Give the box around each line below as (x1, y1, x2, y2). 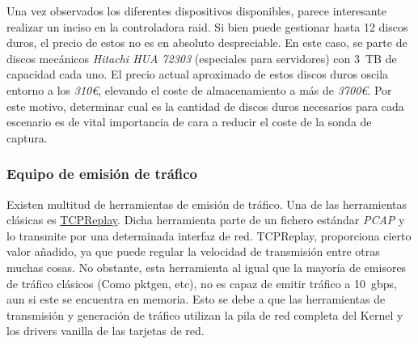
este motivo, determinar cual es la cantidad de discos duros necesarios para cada (6, 97, 404, 114)
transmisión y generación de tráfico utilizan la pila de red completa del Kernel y (6, 306, 403, 323)
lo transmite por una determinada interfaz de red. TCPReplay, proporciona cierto (6, 227, 412, 244)
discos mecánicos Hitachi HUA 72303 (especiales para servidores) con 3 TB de (6, 49, 397, 66)
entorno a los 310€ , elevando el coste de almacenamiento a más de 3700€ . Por (6, 81, 392, 98)
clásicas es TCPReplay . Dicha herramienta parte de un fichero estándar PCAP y (6, 211, 405, 228)
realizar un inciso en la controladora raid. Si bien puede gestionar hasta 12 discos (6, 18, 408, 35)
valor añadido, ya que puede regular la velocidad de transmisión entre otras (6, 243, 380, 260)
